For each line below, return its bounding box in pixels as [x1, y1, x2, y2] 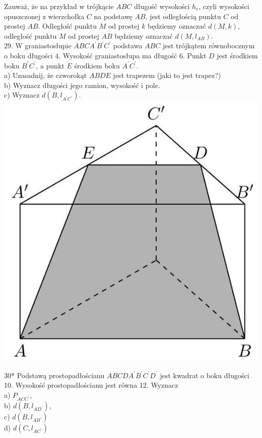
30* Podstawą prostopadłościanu [4, 370, 105, 380]
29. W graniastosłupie [4, 40, 72, 51]
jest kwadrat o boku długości [160, 370, 249, 380]
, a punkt [36, 60, 64, 70]
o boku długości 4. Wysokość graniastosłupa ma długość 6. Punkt [4, 50, 207, 60]
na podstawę [94, 11, 133, 21]
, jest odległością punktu [145, 11, 221, 21]
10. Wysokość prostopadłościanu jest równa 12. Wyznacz [4, 380, 178, 390]
